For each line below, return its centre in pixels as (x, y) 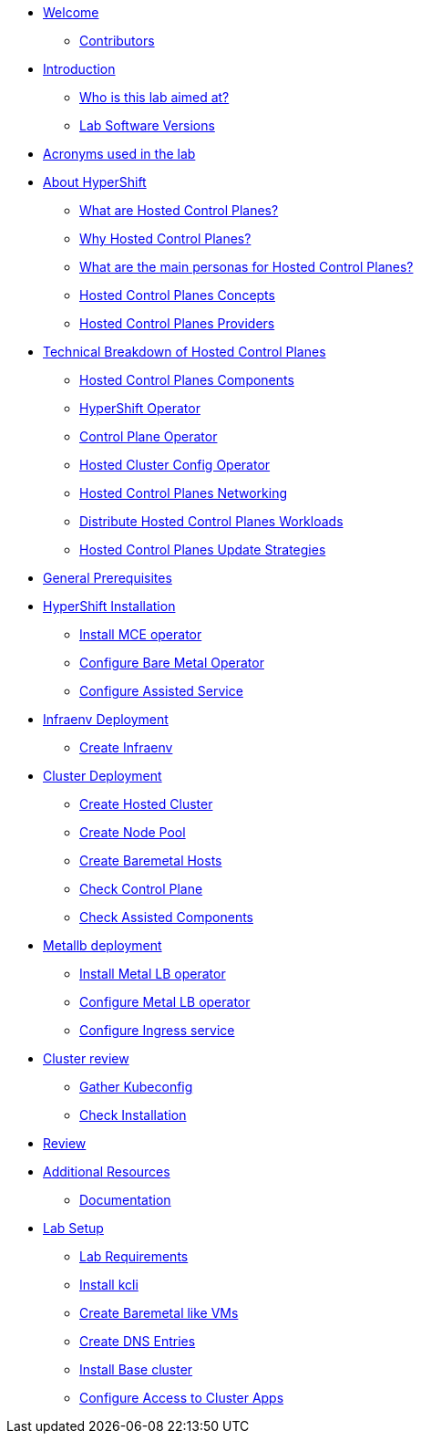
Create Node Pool (133, 832)
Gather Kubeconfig (136, 1087)
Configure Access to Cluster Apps (182, 1398)
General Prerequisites (108, 578)
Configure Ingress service (157, 1030)
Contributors (117, 41)
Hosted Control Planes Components (187, 380)
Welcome (71, 12)
